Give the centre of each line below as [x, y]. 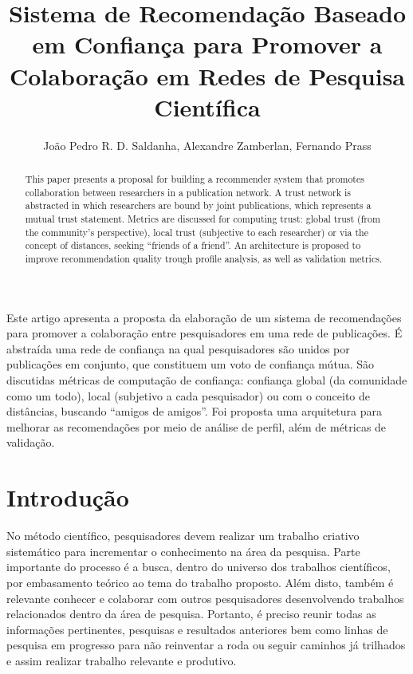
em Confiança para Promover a [207, 44]
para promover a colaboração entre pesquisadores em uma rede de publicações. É [205, 333]
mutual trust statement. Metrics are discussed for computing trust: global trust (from [203, 219]
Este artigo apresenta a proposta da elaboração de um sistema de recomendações [204, 317]
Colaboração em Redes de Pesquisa [207, 75]
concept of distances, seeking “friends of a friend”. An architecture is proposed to [193, 245]
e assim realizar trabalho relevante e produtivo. [122, 660]
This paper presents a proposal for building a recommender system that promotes [195, 179]
